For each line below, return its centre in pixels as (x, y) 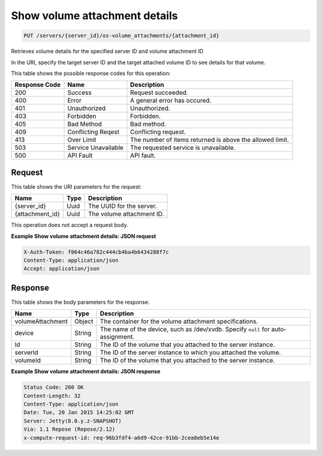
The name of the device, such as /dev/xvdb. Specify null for (185, 330)
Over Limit (82, 140)
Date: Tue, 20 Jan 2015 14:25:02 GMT (79, 413)
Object (84, 322)
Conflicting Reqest (93, 132)
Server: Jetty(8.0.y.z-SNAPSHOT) (73, 421)
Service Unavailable (95, 148)
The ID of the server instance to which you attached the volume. (190, 352)
